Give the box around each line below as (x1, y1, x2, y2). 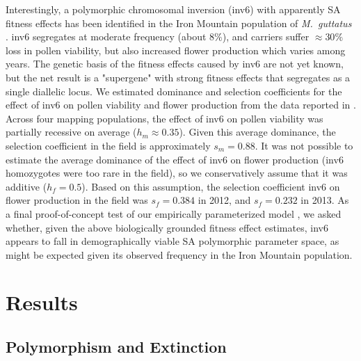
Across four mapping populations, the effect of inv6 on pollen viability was (6, 111, 323, 125)
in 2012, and (198, 193, 251, 207)
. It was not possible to (255, 138, 353, 152)
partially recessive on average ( (6, 125, 137, 139)
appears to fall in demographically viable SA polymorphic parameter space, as (6, 234, 339, 248)
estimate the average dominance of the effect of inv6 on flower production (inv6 (6, 152, 344, 166)
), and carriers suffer (222, 29, 310, 44)
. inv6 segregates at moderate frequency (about (6, 29, 207, 44)
